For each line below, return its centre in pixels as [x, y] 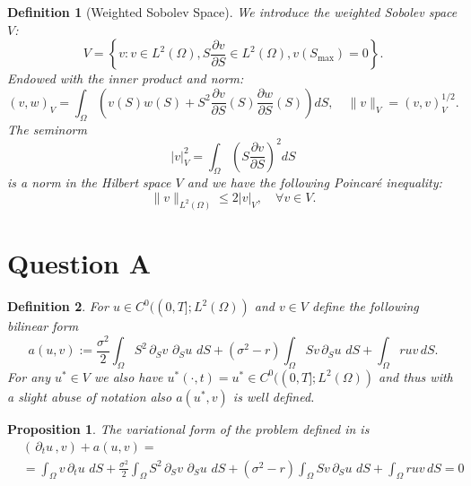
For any [29, 376]
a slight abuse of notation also [90, 396]
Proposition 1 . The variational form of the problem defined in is [188, 428]
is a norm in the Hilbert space [89, 182]
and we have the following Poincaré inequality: [314, 182]
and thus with [416, 376]
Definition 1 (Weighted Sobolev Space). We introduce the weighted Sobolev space [232, 12]
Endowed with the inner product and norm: [126, 78]
